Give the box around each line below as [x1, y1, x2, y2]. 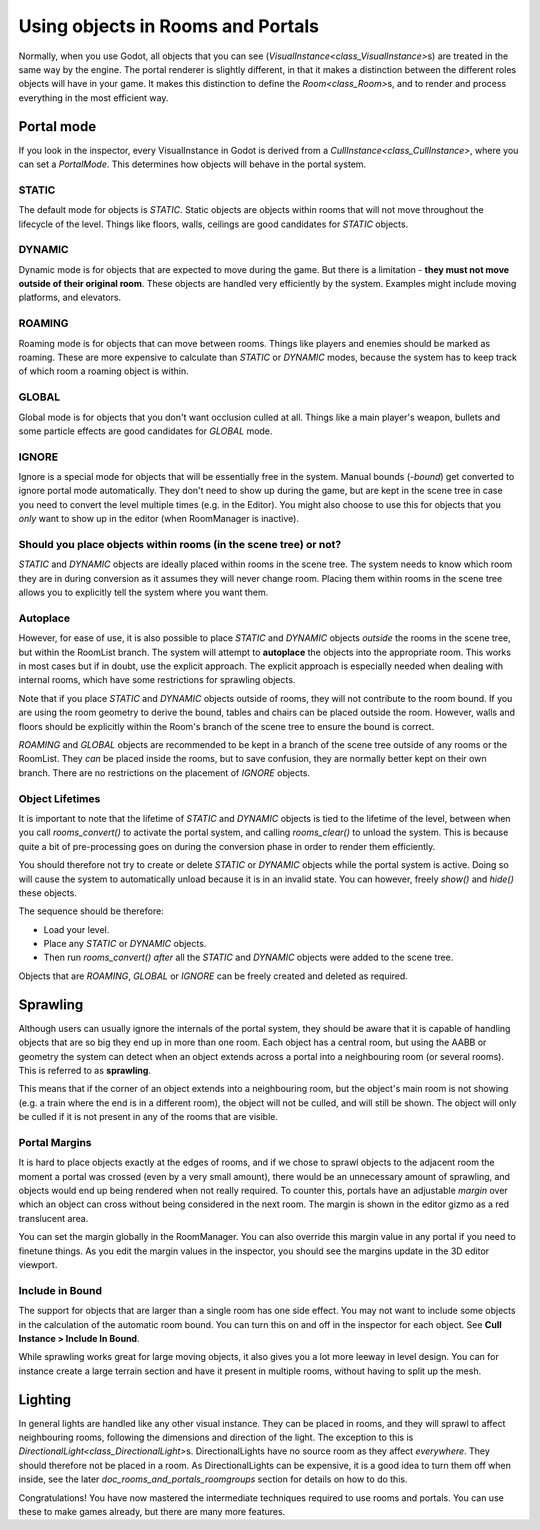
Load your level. [43, 923, 110, 935]
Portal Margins [18, 1135, 92, 1149]
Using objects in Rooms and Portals [18, 15, 320, 37]
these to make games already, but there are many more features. [18, 1505, 286, 1517]
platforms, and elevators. [18, 291, 122, 304]
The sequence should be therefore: [18, 905, 164, 917]
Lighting [18, 1391, 72, 1408]
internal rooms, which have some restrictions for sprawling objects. [18, 674, 296, 686]
